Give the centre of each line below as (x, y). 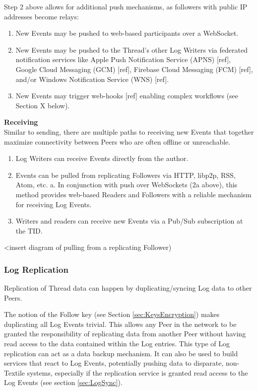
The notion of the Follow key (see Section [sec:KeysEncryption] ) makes (112, 314)
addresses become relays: (41, 16)
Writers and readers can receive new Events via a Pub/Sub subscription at (129, 221)
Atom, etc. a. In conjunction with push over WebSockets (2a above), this (127, 185)
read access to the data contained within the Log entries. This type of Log (117, 344)
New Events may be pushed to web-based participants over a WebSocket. (127, 33)
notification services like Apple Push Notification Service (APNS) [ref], (123, 59)
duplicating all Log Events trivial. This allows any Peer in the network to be (120, 324)
